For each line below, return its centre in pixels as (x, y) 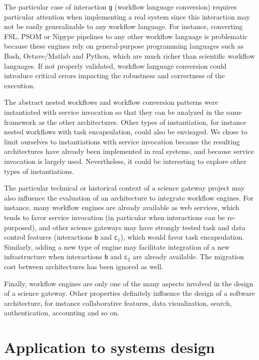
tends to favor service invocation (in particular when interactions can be (114, 217)
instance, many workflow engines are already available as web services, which (122, 207)
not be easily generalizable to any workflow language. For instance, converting (123, 26)
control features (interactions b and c (61, 237)
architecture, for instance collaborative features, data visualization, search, (118, 303)
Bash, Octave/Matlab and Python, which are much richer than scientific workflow (129, 56)
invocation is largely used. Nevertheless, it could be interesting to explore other (125, 161)
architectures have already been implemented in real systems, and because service (129, 151)
